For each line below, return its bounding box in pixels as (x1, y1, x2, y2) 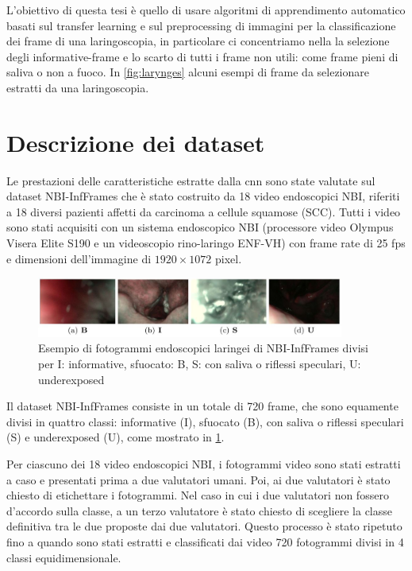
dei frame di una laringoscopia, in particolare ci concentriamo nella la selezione (6, 33, 390, 49)
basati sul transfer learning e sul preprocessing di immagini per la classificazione (6, 17, 396, 33)
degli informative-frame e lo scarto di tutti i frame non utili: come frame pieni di (6, 48, 399, 64)
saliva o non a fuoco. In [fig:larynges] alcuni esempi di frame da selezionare (6, 64, 369, 80)
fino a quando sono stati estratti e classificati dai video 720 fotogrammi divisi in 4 (6, 533, 404, 550)
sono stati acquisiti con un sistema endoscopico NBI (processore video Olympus (6, 219, 394, 235)
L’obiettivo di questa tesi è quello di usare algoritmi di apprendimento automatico (6, 2, 406, 17)
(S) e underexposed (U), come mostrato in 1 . (6, 429, 225, 445)
